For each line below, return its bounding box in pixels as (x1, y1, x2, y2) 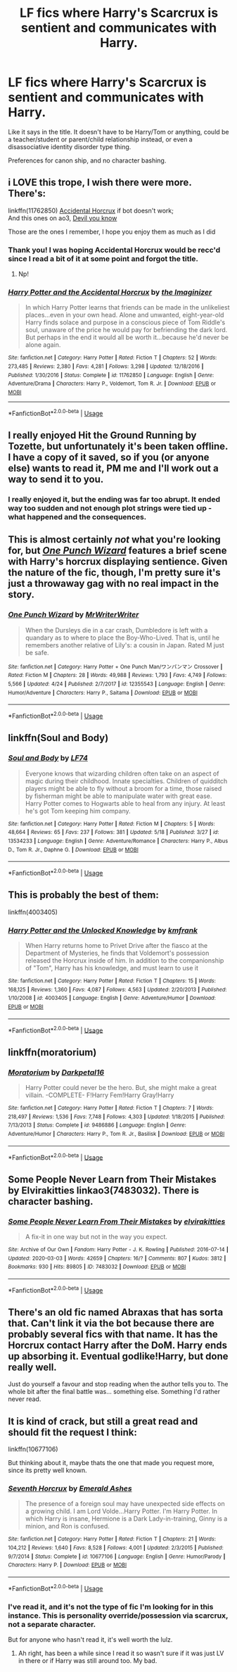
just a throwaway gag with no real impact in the (8, 578, 219, 590)
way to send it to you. (8, 474, 104, 486)
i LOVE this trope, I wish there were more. (8, 177, 192, 189)
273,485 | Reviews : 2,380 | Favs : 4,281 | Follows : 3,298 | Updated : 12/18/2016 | (8, 363, 204, 370)
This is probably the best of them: (8, 889, 159, 901)
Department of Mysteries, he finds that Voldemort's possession (25, 949, 210, 957)
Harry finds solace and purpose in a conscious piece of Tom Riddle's (25, 318, 226, 327)
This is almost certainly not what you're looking (8, 533, 221, 546)
